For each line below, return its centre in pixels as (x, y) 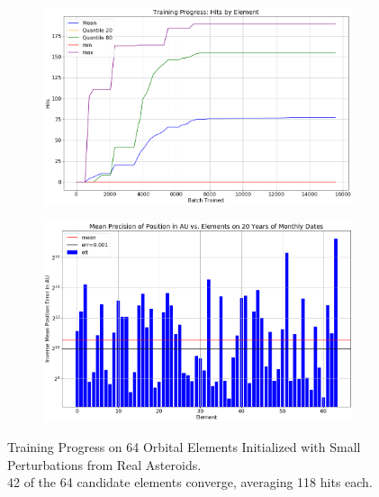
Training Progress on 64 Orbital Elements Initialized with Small (184, 447)
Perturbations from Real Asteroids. (104, 464)
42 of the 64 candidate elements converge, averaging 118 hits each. (190, 482)
